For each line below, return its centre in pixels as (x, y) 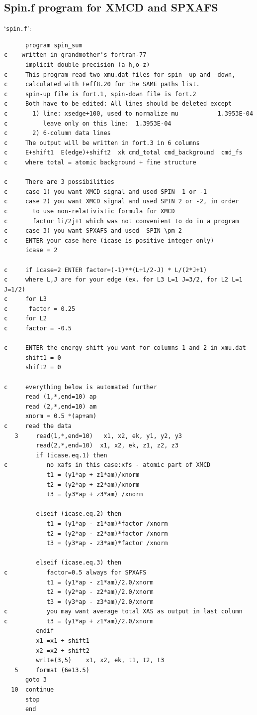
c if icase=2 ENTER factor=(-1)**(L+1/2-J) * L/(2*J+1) (106, 270)
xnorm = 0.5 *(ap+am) (61, 416)
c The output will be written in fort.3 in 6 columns (102, 143)
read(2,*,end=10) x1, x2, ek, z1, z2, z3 (107, 446)
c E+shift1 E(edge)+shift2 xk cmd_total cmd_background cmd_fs (123, 153)
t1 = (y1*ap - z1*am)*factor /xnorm (107, 523)
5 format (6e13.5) (52, 670)
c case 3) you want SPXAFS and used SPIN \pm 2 (93, 231)
